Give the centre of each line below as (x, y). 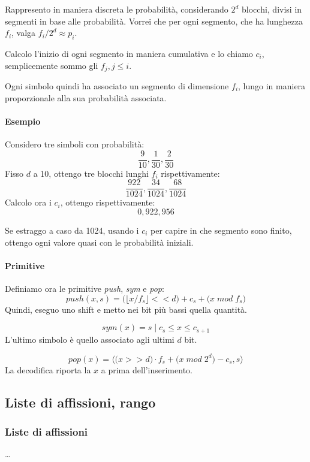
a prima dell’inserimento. (147, 369)
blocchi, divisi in (272, 9)
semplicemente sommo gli (52, 65)
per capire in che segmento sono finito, (221, 230)
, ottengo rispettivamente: (108, 202)
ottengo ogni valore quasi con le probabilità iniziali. (99, 242)
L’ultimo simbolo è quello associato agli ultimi (90, 339)
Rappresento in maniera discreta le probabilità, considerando (117, 9)
